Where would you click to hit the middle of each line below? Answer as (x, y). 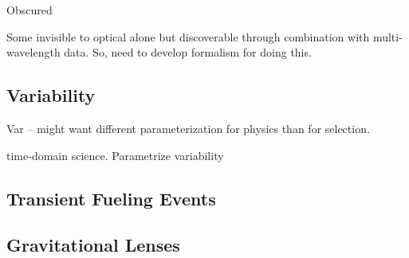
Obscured (29, 10)
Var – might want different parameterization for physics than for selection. (188, 128)
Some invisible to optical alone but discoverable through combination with (188, 36)
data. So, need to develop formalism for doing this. (188, 52)
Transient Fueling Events (111, 198)
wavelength (33, 52)
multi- (387, 36)
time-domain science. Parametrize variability (115, 155)
